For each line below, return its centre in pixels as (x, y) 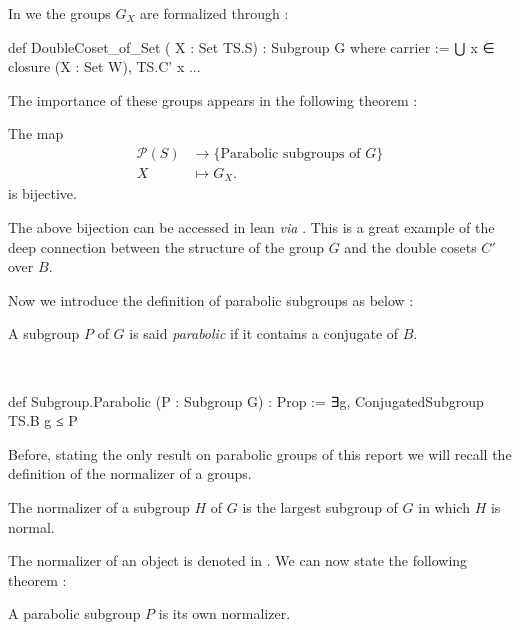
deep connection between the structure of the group (166, 246)
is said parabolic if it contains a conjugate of (264, 333)
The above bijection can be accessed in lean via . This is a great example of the (251, 227)
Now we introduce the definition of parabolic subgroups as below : (211, 299)
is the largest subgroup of (320, 507)
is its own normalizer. (224, 613)
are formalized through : (214, 13)
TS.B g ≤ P (43, 420)
